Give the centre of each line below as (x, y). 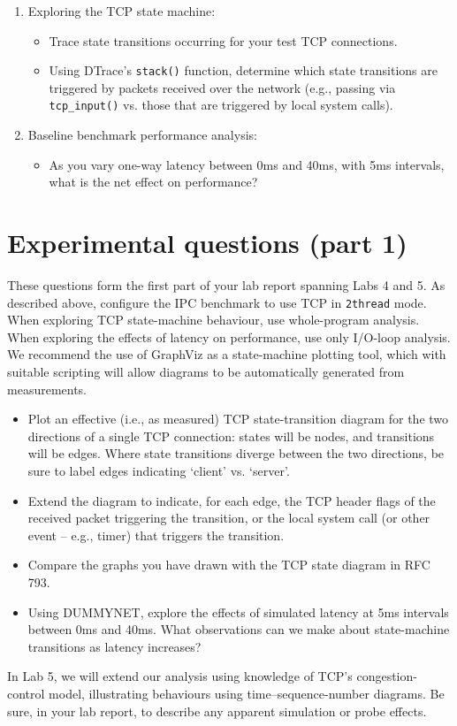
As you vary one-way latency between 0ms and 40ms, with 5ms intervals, (247, 164)
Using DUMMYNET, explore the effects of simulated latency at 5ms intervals (238, 611)
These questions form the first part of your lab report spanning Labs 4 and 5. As (226, 285)
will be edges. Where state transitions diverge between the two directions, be (236, 453)
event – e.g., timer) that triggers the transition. (156, 535)
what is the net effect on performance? (153, 182)
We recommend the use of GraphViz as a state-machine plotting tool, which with (227, 354)
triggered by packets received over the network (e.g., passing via (222, 87)
